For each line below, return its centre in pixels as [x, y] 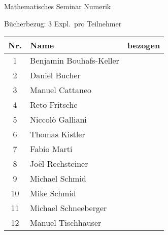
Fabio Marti [51, 149]
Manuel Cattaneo [61, 90]
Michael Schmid [58, 179]
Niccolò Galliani [58, 120]
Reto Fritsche [54, 105]
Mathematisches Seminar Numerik [58, 6]
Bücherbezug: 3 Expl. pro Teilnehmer [63, 23]
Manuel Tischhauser [66, 223]
